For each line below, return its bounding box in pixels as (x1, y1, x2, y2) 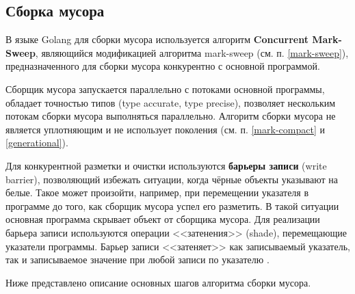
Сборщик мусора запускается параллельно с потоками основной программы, (5, 81, 325, 96)
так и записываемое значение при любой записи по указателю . (5, 252, 269, 267)
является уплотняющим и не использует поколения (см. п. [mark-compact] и (5, 122, 325, 136)
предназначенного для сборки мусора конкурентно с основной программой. (5, 59, 320, 73)
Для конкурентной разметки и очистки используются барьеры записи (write (5, 158, 327, 172)
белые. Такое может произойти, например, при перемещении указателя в (5, 185, 309, 200)
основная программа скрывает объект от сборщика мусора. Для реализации (5, 212, 320, 226)
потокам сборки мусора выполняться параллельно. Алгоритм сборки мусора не (5, 109, 336, 123)
